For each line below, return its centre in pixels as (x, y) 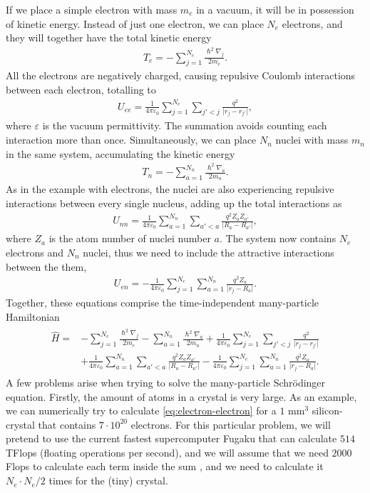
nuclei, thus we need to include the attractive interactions (209, 252)
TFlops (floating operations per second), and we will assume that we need (167, 452)
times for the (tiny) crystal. (108, 480)
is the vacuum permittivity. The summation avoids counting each (185, 125)
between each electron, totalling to (81, 90)
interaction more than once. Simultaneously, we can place (131, 140)
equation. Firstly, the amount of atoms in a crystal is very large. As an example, (181, 396)
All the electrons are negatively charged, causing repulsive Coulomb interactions (181, 75)
